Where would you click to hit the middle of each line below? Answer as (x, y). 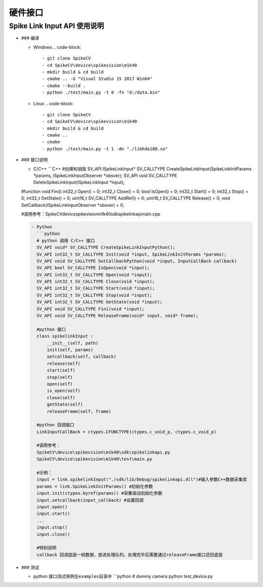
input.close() (54, 534)
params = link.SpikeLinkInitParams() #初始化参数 (95, 486)
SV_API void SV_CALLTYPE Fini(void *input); (91, 309)
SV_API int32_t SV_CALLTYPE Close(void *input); (96, 282)
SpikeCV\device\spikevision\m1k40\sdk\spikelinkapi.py (103, 452)
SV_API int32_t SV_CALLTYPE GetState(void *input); (100, 302)
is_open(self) (64, 391)
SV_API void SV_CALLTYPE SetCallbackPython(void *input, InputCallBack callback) (137, 261)
